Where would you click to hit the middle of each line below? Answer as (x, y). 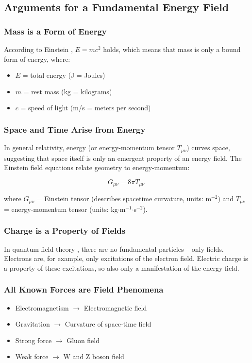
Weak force (32, 356)
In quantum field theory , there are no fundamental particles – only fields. (114, 249)
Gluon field (83, 340)
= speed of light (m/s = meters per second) (86, 108)
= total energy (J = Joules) (64, 75)
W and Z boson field (94, 356)
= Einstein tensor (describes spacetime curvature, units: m (124, 199)
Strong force (34, 340)
